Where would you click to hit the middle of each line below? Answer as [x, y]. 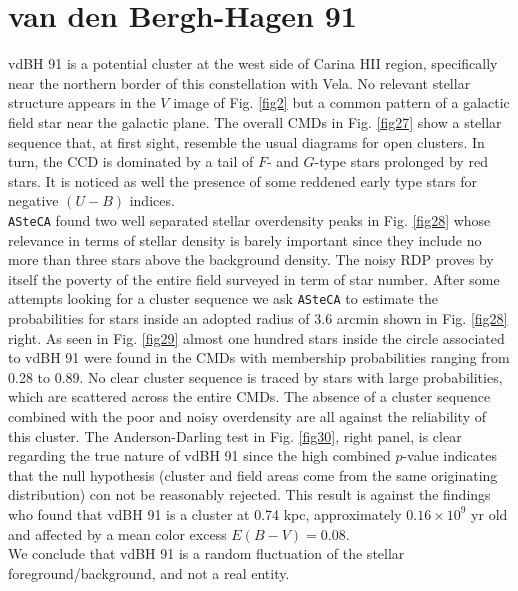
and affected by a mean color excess [117, 533]
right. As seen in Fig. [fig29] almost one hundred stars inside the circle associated [256, 337]
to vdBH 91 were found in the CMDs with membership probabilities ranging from [259, 357]
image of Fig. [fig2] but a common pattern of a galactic [341, 102]
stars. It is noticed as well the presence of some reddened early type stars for [242, 180]
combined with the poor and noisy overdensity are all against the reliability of [247, 415]
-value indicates [450, 455]
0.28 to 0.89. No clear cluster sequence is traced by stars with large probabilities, [255, 376]
